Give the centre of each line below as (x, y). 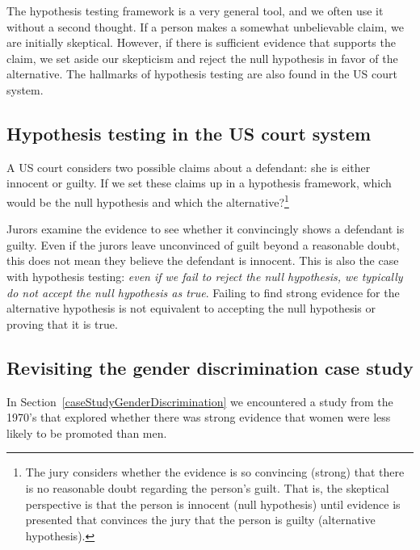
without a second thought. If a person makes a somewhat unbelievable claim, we (205, 26)
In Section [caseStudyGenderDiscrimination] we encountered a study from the (200, 401)
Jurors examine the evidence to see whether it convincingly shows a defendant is (206, 229)
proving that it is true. (62, 323)
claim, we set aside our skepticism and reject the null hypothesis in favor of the (202, 58)
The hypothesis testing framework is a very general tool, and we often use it (195, 10)
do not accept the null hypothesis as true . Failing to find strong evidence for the (203, 292)
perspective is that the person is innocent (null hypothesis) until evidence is (213, 504)
